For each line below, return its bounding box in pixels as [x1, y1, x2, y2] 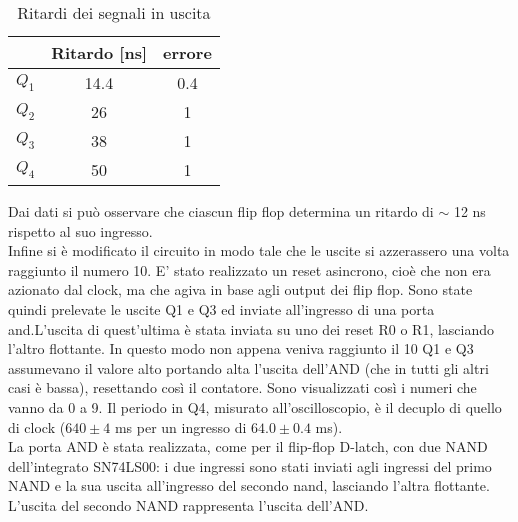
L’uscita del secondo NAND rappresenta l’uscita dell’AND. [8, 494, 369, 515]
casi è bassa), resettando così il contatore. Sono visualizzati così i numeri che [8, 377, 477, 398]
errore [163, 41, 212, 64]
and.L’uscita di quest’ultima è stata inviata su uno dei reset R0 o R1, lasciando [8, 318, 495, 339]
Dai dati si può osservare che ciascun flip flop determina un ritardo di [8, 201, 434, 221]
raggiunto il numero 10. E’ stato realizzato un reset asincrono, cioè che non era [8, 259, 491, 280]
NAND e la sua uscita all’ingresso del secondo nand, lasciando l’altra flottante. [8, 475, 490, 496]
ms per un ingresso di [114, 416, 247, 437]
